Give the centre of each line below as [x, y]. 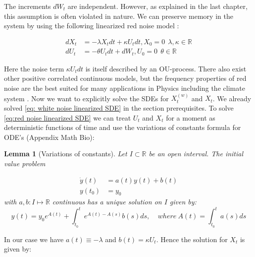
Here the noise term [34, 68]
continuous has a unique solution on [107, 202]
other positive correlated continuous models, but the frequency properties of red [125, 78]
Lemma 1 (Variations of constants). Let [66, 154]
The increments [27, 6]
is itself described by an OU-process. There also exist [166, 68]
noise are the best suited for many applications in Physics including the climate [125, 88]
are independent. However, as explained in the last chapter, [157, 6]
